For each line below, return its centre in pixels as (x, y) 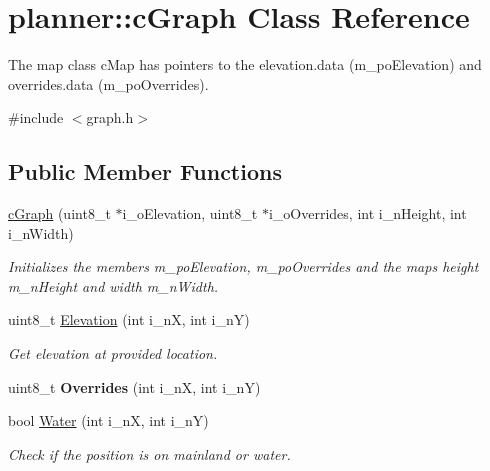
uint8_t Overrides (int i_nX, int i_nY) (134, 386)
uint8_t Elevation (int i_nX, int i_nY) (129, 319)
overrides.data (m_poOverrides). (108, 83)
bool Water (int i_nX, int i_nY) (108, 420)
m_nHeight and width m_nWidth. (113, 285)
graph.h (110, 117)
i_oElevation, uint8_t (190, 213)
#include (36, 117)
